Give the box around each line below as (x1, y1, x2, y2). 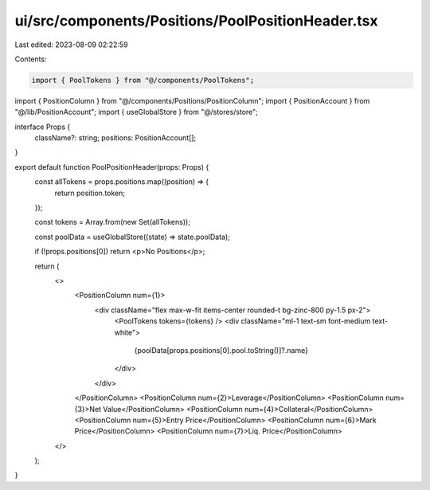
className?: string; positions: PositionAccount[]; (34, 133, 197, 143)
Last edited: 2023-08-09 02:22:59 (14, 40, 128, 49)
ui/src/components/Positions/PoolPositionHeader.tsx (14, 12, 378, 29)
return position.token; (54, 188, 126, 198)
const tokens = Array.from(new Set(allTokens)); (34, 218, 191, 227)
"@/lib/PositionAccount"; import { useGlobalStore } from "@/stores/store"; (14, 108, 259, 117)
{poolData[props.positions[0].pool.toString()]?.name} (134, 345, 308, 355)
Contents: (14, 54, 47, 64)
